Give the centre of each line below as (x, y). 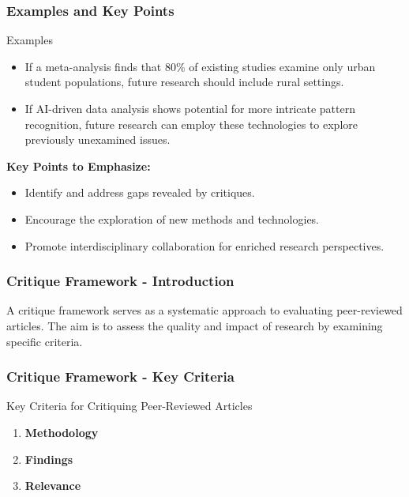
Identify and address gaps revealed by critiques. (140, 192)
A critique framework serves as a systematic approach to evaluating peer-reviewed (204, 310)
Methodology (62, 432)
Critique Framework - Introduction (120, 281)
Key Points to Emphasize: (79, 166)
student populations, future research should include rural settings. (184, 82)
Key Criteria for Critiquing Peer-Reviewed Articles (129, 406)
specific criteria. (45, 341)
